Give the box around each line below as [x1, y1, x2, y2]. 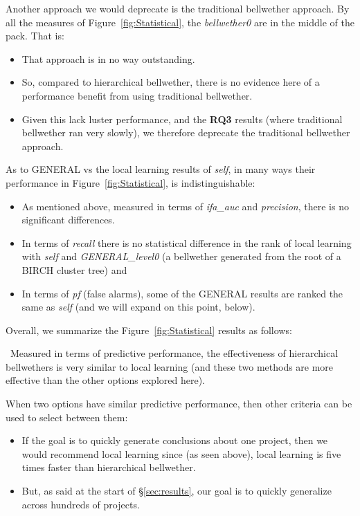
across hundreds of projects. [21, 497, 140, 511]
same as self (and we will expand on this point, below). [21, 300, 255, 314]
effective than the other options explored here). [6, 373, 205, 387]
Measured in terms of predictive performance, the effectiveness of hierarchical [10, 346, 339, 360]
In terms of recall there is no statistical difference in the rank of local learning [21, 235, 352, 250]
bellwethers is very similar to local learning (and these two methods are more [6, 359, 334, 374]
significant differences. [21, 212, 115, 227]
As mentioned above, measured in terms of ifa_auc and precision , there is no [21, 199, 349, 213]
